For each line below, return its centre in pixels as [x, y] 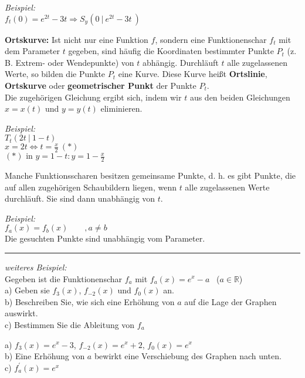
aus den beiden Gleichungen [240, 97]
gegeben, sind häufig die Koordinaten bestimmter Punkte [171, 51]
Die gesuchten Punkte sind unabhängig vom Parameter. [105, 238]
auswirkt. [21, 313]
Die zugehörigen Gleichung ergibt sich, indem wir [93, 97]
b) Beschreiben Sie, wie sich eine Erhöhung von [90, 301]
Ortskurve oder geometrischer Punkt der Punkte [101, 85]
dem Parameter [32, 51]
